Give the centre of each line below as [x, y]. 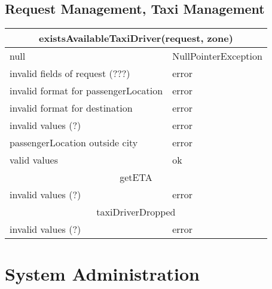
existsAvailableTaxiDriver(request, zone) [136, 38]
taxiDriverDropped [136, 212]
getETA [136, 177]
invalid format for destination [71, 108]
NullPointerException [217, 56]
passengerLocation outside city [74, 143]
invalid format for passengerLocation [86, 91]
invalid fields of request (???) [70, 73]
